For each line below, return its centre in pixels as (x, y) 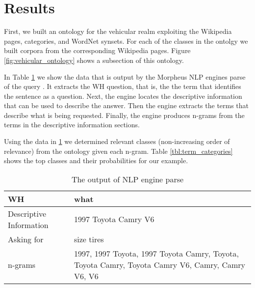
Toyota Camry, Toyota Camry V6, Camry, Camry (159, 264)
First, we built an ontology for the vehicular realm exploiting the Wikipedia (118, 31)
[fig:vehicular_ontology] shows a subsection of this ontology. (94, 60)
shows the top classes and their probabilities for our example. (96, 160)
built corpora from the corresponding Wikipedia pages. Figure (97, 50)
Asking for (26, 239)
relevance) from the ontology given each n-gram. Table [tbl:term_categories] (118, 151)
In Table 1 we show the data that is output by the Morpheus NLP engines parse (125, 76)
